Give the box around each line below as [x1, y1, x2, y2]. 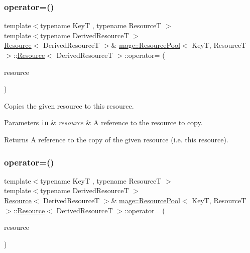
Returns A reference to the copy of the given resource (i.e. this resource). [4, 134, 228, 145]
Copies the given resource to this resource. [4, 100, 134, 111]
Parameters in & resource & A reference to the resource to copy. [4, 117, 203, 128]
